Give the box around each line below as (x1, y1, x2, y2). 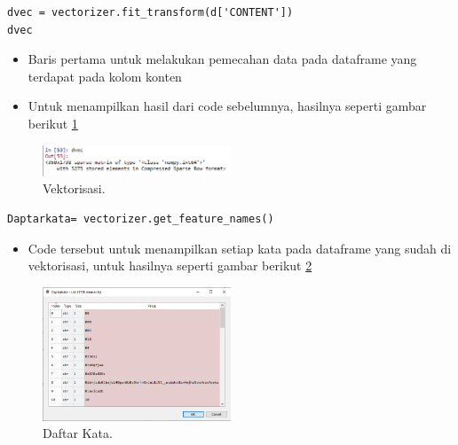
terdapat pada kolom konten (28, 66, 182, 85)
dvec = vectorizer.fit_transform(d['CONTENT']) (7, 6, 294, 19)
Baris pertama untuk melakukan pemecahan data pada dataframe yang (28, 50, 417, 68)
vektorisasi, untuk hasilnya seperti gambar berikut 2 (28, 256, 312, 275)
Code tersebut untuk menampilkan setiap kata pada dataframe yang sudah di (28, 238, 452, 257)
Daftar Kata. (43, 424, 113, 442)
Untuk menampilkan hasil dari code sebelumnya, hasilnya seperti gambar (28, 97, 427, 115)
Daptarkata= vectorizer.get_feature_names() (7, 212, 274, 225)
